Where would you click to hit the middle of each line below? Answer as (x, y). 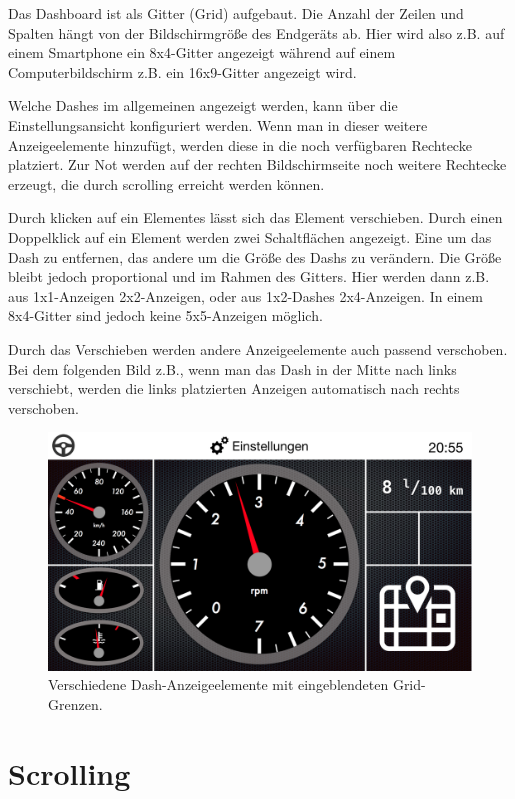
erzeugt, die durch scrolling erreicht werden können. (166, 183)
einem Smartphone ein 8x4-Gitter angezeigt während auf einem (202, 52)
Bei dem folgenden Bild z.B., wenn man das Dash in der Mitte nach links (232, 368)
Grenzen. (75, 703)
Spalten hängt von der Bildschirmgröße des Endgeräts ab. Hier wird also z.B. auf (256, 32)
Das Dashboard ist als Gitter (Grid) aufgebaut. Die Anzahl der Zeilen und (236, 13)
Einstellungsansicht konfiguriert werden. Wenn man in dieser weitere (218, 124)
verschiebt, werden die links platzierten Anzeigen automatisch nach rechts (234, 388)
